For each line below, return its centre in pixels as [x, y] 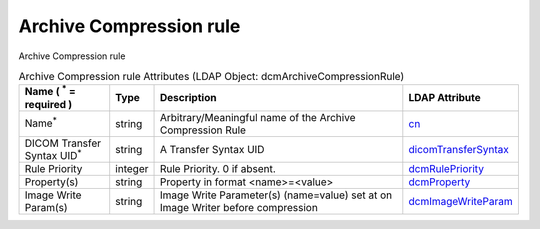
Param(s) [46, 207]
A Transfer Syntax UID [212, 149]
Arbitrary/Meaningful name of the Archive [257, 117]
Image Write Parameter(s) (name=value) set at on [276, 195]
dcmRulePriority [446, 168]
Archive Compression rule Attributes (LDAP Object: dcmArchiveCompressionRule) [211, 77]
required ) [48, 104]
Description [188, 98]
